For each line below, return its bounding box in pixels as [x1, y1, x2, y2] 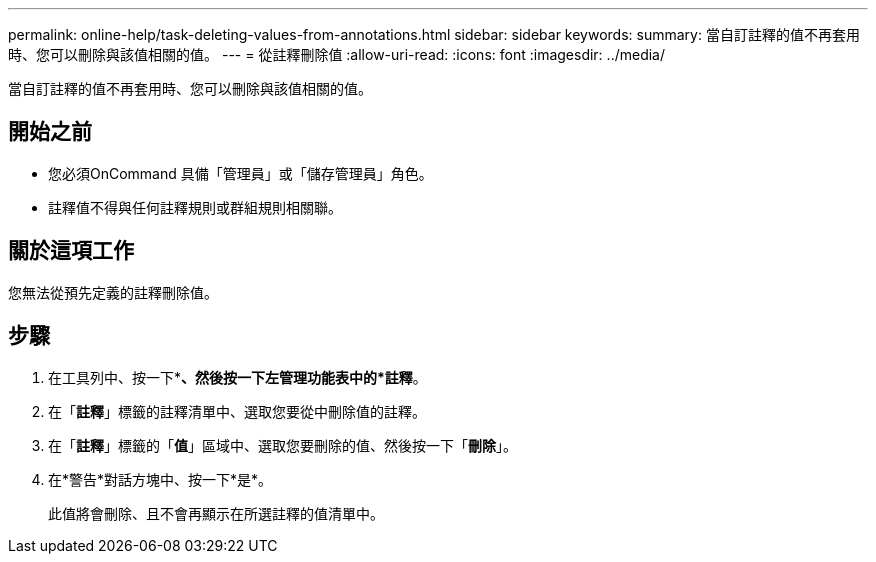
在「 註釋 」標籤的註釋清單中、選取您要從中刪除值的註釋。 [48, 402, 426, 420]
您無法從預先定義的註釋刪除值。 [8, 283, 218, 301]
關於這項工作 [8, 238, 134, 264]
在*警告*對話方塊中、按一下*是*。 [48, 470, 273, 488]
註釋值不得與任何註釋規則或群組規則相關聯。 [48, 198, 342, 216]
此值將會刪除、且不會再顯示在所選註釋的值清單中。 [48, 504, 384, 522]
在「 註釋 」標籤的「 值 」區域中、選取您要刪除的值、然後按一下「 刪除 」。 [48, 436, 517, 454]
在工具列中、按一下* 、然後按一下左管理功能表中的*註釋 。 [48, 368, 427, 386]
